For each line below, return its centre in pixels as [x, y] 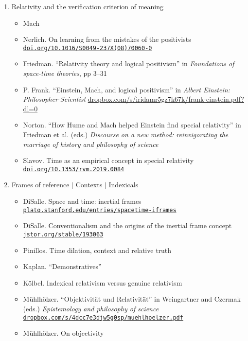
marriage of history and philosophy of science [91, 144]
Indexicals [124, 185]
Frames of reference [40, 185]
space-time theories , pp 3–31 [65, 73]
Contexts [89, 185]
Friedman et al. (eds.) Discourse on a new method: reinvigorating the [126, 134]
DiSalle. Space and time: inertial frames [82, 201]
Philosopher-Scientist [54, 99]
